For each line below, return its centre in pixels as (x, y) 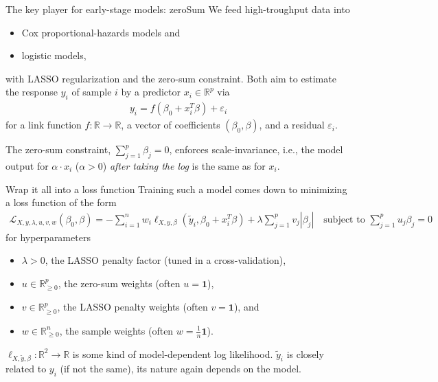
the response (32, 92)
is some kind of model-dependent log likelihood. (173, 353)
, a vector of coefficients (171, 125)
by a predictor (151, 92)
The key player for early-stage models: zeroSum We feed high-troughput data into (178, 9)
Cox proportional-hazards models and (101, 32)
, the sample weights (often (116, 330)
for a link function (44, 125)
